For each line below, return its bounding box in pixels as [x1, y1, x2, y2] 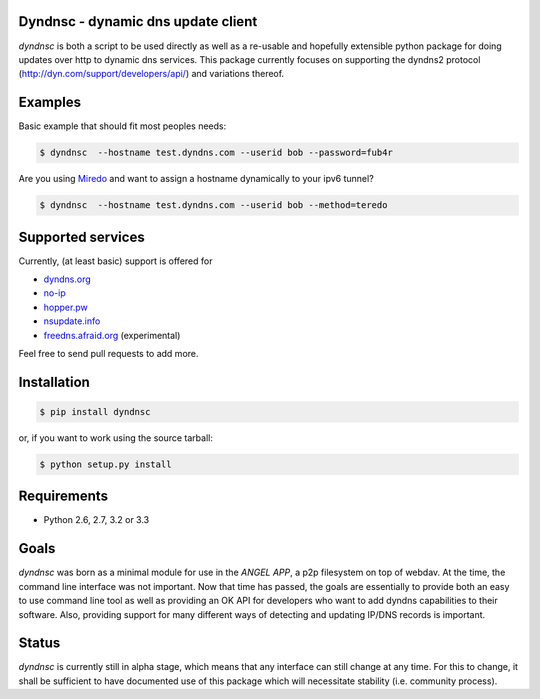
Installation [18, 373, 90, 390]
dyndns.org [43, 273, 92, 285]
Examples [18, 94, 82, 111]
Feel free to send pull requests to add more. [18, 348, 199, 359]
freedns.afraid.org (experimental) [43, 329, 181, 341]
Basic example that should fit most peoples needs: [18, 120, 227, 132]
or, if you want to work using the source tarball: [18, 431, 214, 444]
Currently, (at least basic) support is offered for [18, 255, 213, 267]
